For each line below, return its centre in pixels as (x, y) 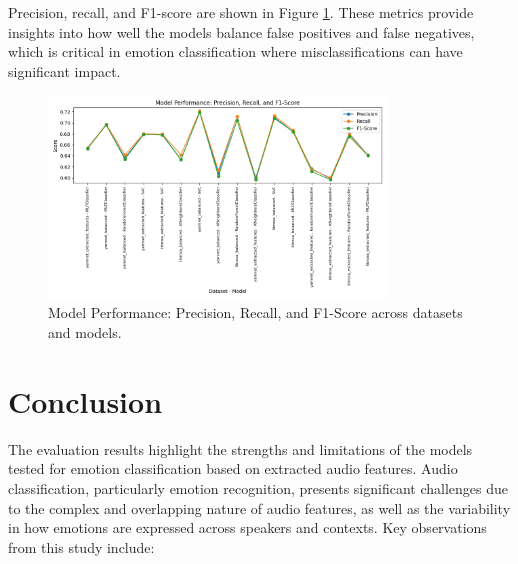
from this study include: (81, 546)
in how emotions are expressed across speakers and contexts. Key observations (247, 527)
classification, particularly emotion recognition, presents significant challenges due (258, 487)
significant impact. (64, 70)
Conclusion (85, 400)
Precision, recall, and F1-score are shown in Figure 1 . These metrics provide (241, 12)
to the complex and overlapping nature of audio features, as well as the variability (259, 507)
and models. (85, 332)
